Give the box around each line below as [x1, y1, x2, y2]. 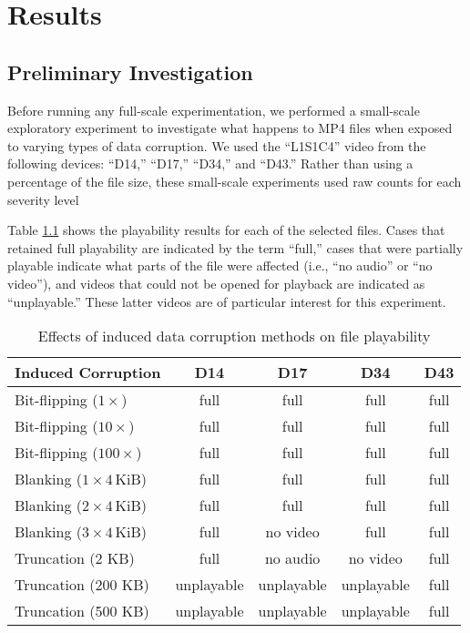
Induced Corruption [15, 362, 161, 383]
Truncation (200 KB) [15, 574, 149, 596]
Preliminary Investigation [7, 57, 253, 86]
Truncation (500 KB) [15, 600, 149, 622]
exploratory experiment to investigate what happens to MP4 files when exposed [7, 118, 453, 138]
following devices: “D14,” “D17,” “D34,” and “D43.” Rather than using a [7, 154, 414, 173]
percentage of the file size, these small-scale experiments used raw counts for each [7, 171, 462, 190]
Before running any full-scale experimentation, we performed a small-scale [7, 100, 420, 119]
